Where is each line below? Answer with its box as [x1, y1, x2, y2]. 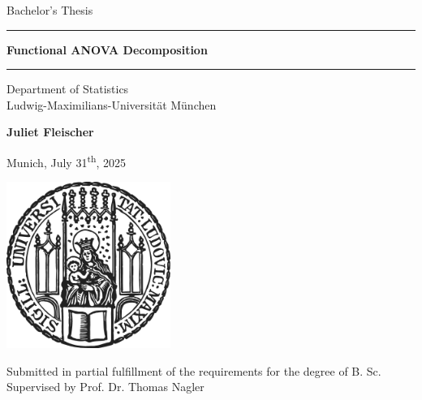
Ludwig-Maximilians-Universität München [6, 96, 217, 113]
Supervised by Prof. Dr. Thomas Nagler [6, 378, 205, 395]
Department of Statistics [6, 80, 129, 97]
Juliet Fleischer [6, 123, 94, 140]
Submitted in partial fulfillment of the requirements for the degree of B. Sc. [6, 362, 381, 379]
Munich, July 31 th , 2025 [6, 151, 126, 170]
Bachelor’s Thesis [6, 2, 93, 18]
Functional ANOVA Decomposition [6, 41, 208, 58]
